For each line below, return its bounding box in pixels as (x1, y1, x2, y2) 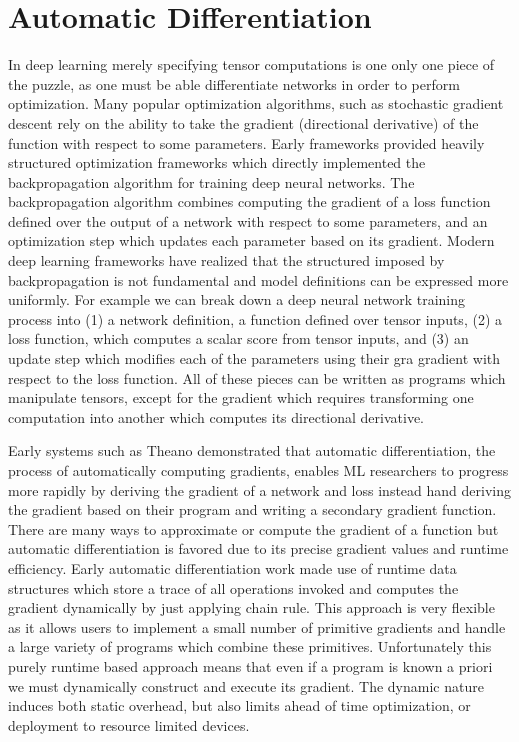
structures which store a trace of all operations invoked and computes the (8, 577, 459, 598)
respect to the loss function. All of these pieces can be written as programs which (8, 367, 506, 388)
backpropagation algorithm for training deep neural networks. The (8, 171, 415, 192)
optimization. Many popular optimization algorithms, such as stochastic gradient (8, 93, 504, 114)
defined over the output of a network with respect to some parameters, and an (8, 210, 488, 231)
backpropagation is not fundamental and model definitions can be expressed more (8, 269, 509, 290)
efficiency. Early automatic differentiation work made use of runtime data (8, 557, 457, 578)
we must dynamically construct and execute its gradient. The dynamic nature (8, 675, 484, 696)
